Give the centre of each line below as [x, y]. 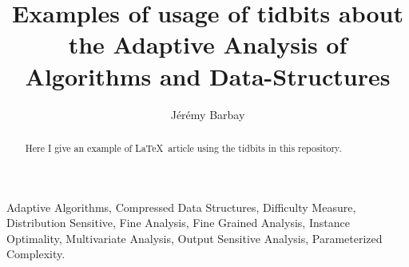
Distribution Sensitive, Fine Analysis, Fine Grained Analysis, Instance [178, 223]
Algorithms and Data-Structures [208, 76]
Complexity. [36, 254]
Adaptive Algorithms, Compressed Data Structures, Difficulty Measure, [181, 207]
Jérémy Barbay [208, 114]
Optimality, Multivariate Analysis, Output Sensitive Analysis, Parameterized [195, 238]
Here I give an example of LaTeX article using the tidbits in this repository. [183, 147]
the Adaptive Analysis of [208, 44]
